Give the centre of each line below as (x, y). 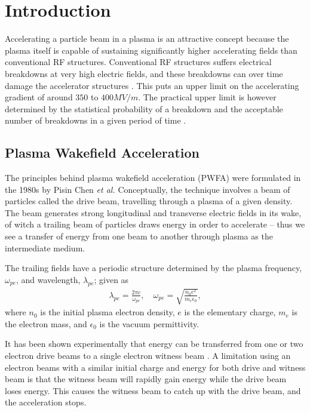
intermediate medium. (45, 247)
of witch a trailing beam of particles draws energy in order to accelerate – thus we (155, 224)
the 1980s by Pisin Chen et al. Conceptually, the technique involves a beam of (148, 189)
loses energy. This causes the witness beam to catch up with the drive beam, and (153, 390)
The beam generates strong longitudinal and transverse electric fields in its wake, (153, 212)
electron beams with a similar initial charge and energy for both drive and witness (155, 367)
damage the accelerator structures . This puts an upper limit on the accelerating (152, 85)
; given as (111, 279)
